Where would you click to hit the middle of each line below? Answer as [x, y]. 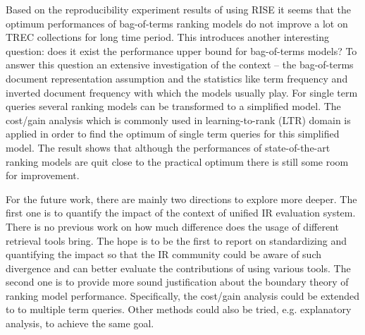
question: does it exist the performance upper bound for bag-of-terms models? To [181, 50]
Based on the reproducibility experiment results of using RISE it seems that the [179, 9]
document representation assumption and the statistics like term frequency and [177, 78]
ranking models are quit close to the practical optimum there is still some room [177, 161]
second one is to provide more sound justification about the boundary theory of [177, 282]
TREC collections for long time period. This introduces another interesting [168, 37]
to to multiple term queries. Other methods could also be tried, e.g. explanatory [179, 309]
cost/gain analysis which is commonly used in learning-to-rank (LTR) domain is [178, 120]
